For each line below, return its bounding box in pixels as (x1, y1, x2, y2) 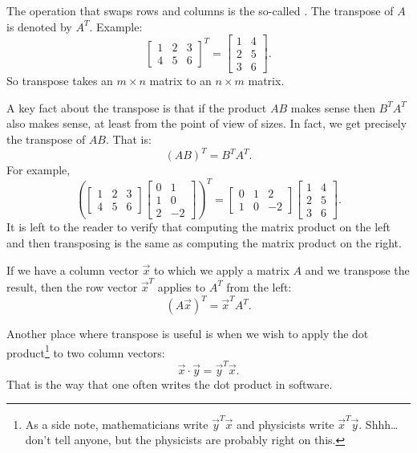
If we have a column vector (6, 261, 139, 278)
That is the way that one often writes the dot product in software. (6, 375, 333, 392)
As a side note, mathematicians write (25, 415, 208, 432)
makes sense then (290, 99, 375, 116)
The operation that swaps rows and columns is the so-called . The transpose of (6, 2, 394, 18)
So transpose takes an (6, 72, 113, 89)
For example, (6, 161, 71, 178)
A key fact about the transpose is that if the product (6, 99, 267, 116)
